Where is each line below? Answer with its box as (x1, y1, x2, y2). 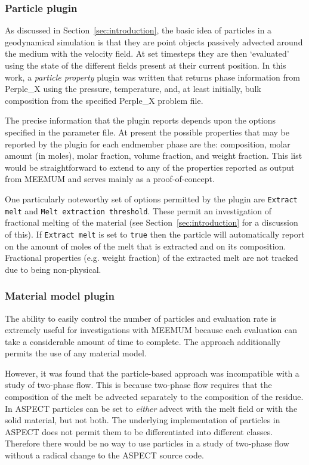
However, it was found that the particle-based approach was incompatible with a (5, 367, 299, 379)
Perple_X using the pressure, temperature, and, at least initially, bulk (5, 82, 261, 95)
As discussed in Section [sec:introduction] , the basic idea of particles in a (5, 24, 272, 36)
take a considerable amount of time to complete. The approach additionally (5, 335, 281, 347)
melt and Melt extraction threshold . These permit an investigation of (5, 204, 271, 217)
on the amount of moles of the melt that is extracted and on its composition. (5, 239, 286, 252)
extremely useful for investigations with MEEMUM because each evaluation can (5, 324, 297, 336)
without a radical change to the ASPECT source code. (5, 449, 204, 461)
